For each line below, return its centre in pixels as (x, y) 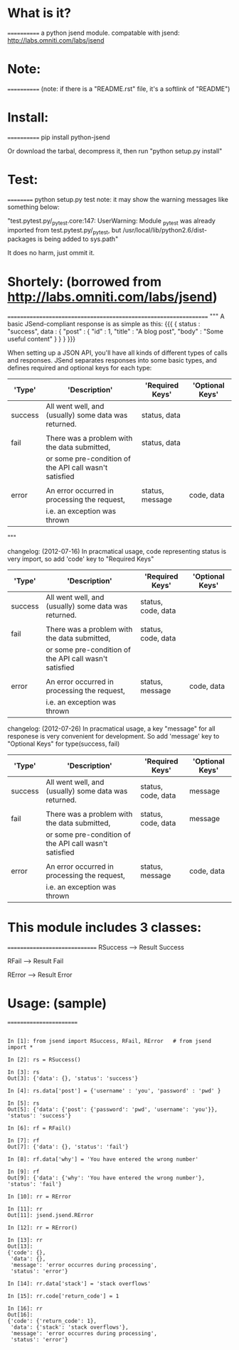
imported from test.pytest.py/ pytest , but (64, 231)
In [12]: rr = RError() (43, 1228)
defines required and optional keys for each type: (80, 368)
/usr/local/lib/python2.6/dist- (165, 230)
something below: (34, 207)
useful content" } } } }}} (42, 339)
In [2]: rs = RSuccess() (44, 1060)
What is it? (39, 13)
